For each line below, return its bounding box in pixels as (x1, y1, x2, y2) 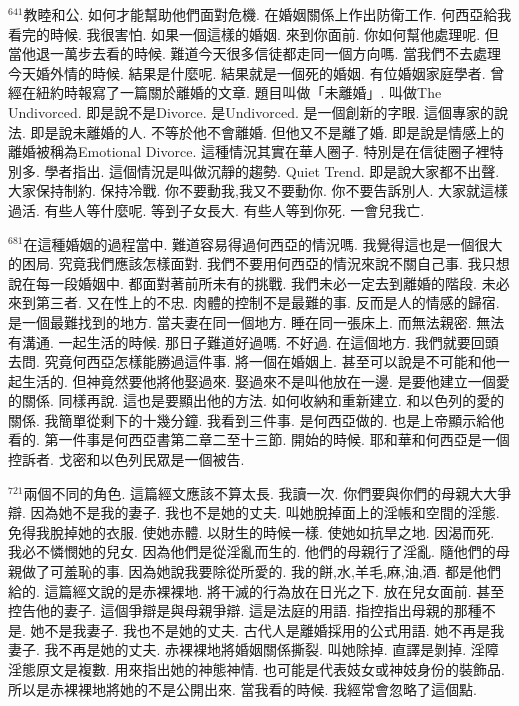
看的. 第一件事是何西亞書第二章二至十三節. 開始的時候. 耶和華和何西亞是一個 (8, 429, 510, 450)
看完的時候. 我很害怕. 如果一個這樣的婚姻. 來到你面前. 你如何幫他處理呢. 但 (8, 23, 499, 44)
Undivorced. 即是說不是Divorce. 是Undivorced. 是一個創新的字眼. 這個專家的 (8, 101, 495, 122)
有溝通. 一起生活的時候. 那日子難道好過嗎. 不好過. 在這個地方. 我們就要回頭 (8, 331, 499, 352)
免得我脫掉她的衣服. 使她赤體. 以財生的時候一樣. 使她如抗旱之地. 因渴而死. (8, 521, 495, 542)
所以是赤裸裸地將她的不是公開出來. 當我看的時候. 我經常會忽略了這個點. (8, 678, 477, 699)
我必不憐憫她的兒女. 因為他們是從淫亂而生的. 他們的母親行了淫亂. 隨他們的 (8, 541, 496, 562)
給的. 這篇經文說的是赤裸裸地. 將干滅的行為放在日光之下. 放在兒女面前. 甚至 (8, 580, 505, 601)
